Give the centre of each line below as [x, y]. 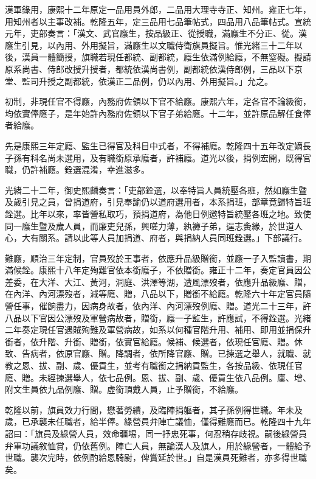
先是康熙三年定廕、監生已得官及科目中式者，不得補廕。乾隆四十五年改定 [149, 145]
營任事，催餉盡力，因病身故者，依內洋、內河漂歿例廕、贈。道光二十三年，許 [158, 306]
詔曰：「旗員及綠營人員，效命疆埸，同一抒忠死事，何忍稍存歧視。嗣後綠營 [152, 433]
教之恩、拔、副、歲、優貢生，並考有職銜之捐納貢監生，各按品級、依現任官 [154, 365]
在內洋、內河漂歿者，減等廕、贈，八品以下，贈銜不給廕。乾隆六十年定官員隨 [158, 294]
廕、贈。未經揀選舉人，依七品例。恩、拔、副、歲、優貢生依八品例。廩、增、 [158, 377]
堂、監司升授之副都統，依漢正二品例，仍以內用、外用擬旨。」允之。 [139, 81]
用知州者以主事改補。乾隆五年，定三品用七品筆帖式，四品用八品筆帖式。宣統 [158, 21]
